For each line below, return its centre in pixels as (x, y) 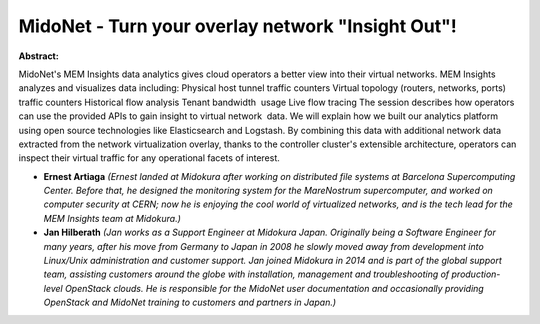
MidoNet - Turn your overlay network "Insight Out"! (237, 26)
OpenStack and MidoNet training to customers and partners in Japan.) (190, 302)
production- (476, 274)
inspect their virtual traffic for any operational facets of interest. (149, 158)
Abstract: (38, 56)
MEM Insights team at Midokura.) (112, 218)
